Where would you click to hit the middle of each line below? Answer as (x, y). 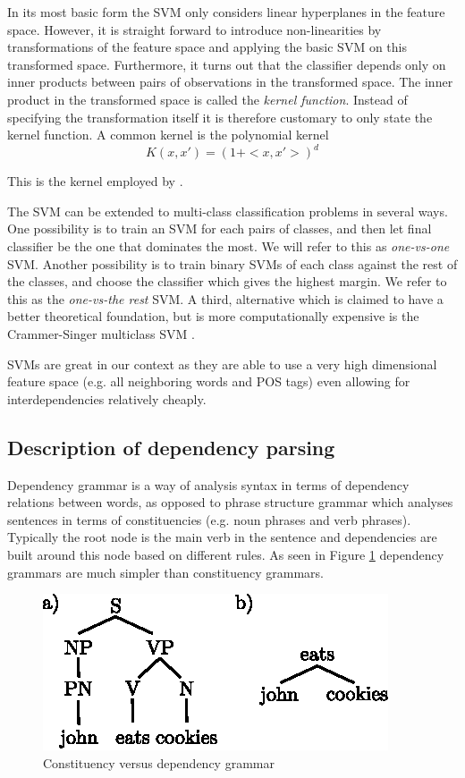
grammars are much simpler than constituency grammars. (166, 572)
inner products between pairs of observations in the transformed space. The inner (230, 82)
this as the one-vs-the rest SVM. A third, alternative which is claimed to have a (225, 298)
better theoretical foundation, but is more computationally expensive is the (213, 316)
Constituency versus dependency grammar (159, 762)
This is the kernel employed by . (95, 181)
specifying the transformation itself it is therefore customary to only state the (220, 117)
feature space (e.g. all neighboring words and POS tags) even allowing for (209, 381)
